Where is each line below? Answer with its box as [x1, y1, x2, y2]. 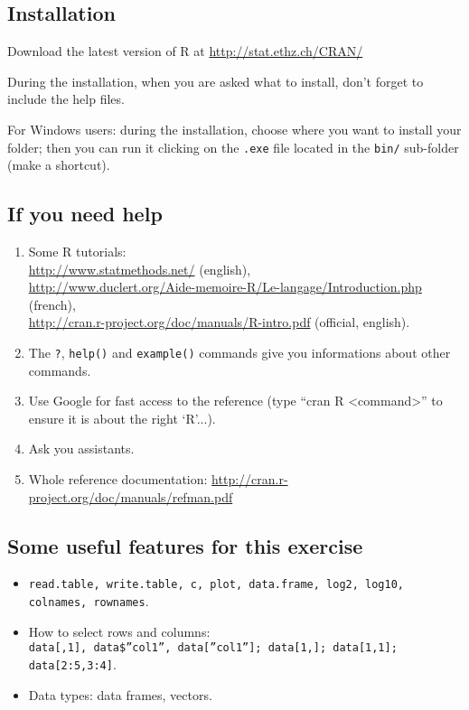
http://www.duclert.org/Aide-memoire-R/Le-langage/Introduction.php [28, 277, 422, 296]
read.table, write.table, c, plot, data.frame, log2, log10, [28, 578, 405, 592]
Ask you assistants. [28, 439, 135, 458]
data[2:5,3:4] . [28, 654, 117, 673]
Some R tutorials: [28, 242, 127, 261]
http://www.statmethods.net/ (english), [28, 259, 251, 278]
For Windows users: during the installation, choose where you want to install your [7, 119, 462, 138]
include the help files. [7, 89, 125, 108]
